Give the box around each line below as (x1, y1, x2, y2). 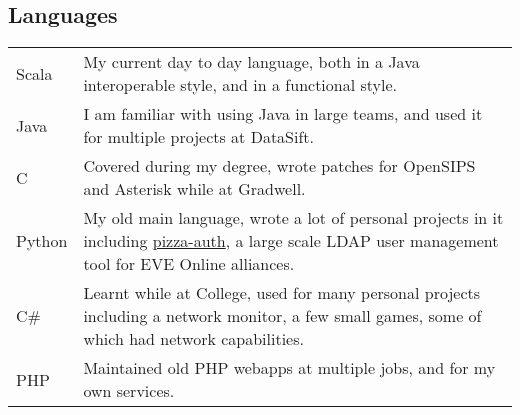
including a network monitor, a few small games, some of (83, 304, 482, 328)
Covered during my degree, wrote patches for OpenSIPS (83, 154, 476, 178)
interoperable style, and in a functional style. (83, 73, 398, 97)
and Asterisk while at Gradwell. (83, 177, 306, 201)
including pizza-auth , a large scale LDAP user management (83, 229, 499, 253)
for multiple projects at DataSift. (83, 125, 315, 149)
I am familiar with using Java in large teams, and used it (83, 102, 483, 126)
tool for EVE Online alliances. (83, 252, 295, 276)
